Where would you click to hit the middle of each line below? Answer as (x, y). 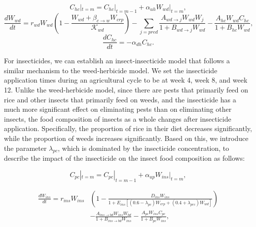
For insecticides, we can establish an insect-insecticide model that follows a (117, 61)
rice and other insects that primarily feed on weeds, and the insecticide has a (120, 99)
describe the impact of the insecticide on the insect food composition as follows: (125, 158)
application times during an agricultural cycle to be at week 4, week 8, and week (126, 80)
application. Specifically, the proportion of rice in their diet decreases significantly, (128, 128)
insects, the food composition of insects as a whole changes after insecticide (118, 118)
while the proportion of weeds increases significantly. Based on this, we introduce (126, 138)
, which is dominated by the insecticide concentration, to (144, 148)
